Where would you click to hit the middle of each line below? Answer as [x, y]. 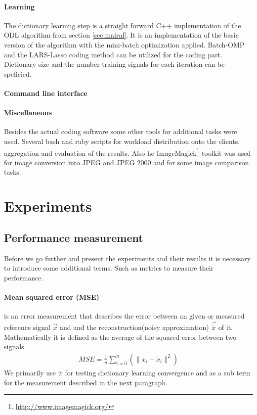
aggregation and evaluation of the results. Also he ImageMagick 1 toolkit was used [128, 152]
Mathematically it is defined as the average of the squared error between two [120, 337]
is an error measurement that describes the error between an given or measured [124, 316]
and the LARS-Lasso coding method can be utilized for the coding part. [113, 54]
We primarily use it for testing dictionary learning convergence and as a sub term [128, 372]
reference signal [27, 327]
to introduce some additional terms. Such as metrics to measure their [109, 268]
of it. [225, 327]
